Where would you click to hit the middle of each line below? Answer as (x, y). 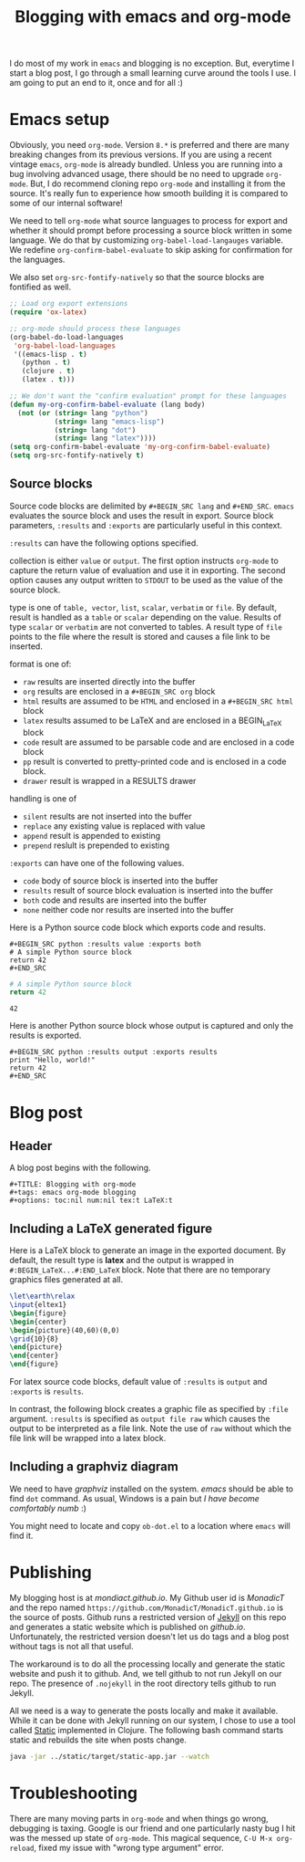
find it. (21, 1535)
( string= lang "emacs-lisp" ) (110, 422)
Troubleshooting (74, 1793)
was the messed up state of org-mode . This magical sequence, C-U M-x (141, 1837)
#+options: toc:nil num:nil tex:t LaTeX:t (91, 1201)
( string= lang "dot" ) (95, 430)
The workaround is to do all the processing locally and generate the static (147, 1664)
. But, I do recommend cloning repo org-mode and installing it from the (156, 183)
